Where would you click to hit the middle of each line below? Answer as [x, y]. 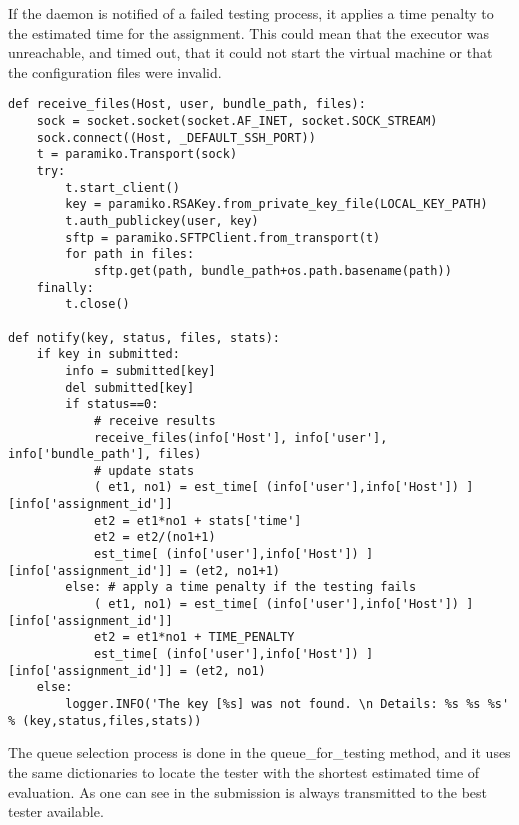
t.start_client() [122, 187]
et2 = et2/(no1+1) [154, 537]
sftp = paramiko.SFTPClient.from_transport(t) [223, 237]
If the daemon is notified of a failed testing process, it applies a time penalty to [251, 13]
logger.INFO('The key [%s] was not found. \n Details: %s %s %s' [287, 704]
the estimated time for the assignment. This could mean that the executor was [249, 32]
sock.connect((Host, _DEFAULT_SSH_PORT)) [176, 137]
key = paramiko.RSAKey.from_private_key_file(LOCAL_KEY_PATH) [276, 204]
